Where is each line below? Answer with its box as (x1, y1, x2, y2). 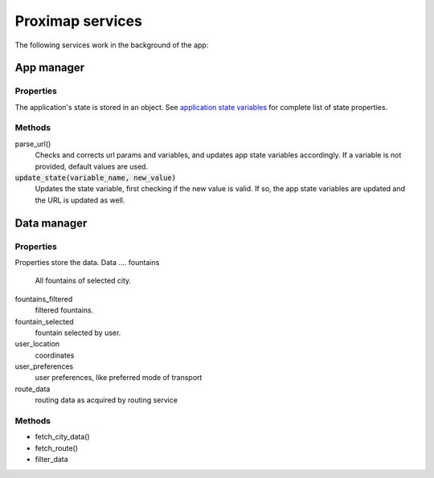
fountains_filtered (14, 294, 73, 304)
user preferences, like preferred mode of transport (35, 373, 203, 382)
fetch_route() (35, 443, 79, 453)
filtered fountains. (35, 305, 94, 315)
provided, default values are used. (35, 161, 149, 171)
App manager (14, 61, 85, 75)
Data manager (14, 216, 88, 230)
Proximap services (14, 12, 142, 30)
